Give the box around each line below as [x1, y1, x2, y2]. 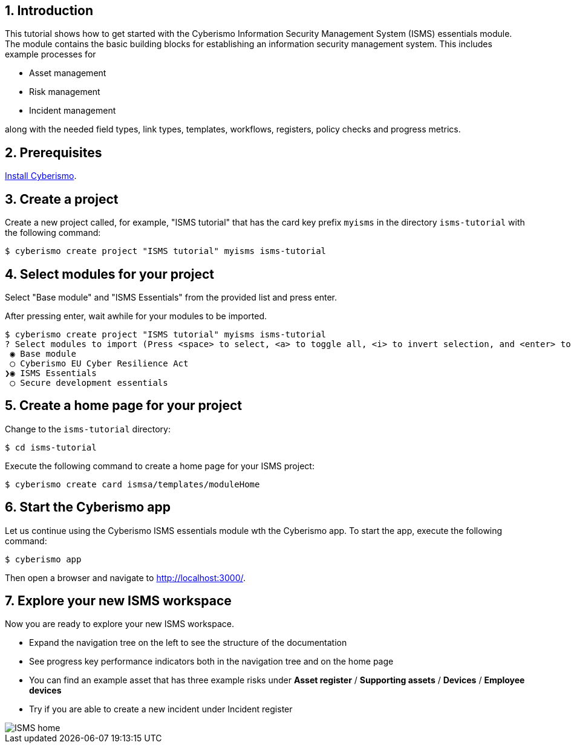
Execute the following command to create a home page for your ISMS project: [5, 460, 315, 471]
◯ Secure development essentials [10, 377, 168, 388]
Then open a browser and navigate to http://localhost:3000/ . [5, 572, 246, 583]
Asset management [29, 68, 106, 79]
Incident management [29, 105, 116, 116]
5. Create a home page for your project [5, 398, 242, 414]
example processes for [5, 49, 96, 60]
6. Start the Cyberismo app [5, 499, 171, 515]
